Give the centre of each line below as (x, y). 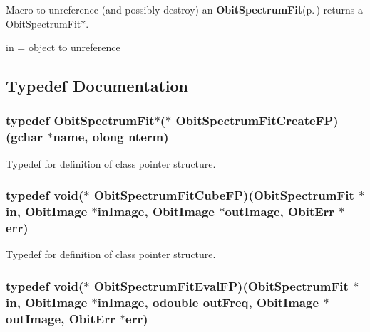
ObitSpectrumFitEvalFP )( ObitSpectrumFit (221, 285)
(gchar (24, 137)
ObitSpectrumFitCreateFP (255, 121)
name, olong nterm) (111, 137)
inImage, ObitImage (156, 211)
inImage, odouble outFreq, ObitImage (208, 302)
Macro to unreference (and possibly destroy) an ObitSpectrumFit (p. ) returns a (184, 9)
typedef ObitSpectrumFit (80, 121)
